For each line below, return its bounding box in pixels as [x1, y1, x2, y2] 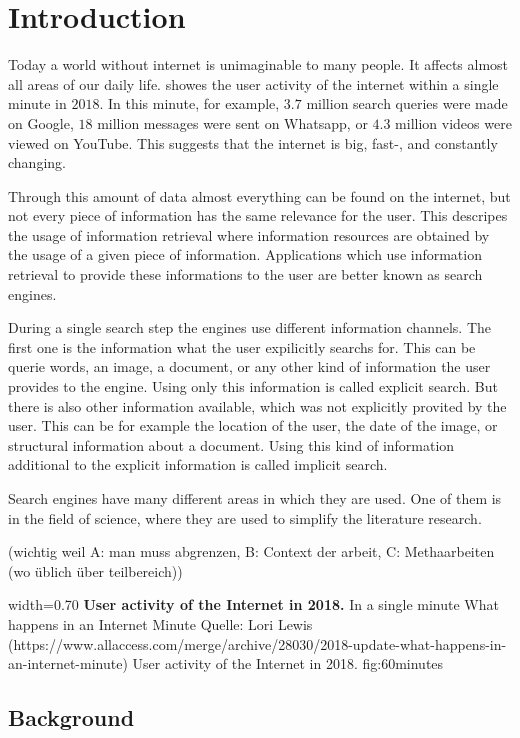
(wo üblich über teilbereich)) [8, 560, 183, 581]
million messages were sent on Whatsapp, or [97, 112, 368, 133]
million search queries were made [306, 93, 508, 114]
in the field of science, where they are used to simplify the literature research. [8, 507, 482, 528]
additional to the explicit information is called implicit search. [8, 454, 388, 475]
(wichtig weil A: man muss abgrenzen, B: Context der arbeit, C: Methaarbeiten [8, 541, 495, 562]
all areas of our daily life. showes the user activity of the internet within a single [8, 73, 499, 94]
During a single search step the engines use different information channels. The [8, 317, 492, 338]
